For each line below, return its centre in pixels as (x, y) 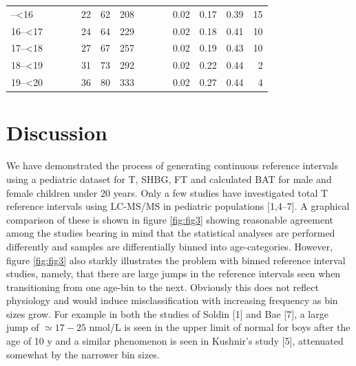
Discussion (57, 132)
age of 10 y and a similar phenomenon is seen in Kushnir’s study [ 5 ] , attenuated (175, 341)
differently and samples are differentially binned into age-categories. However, (170, 246)
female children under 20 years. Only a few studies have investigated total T (167, 192)
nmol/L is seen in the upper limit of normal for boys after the (220, 327)
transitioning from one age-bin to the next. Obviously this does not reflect (163, 287)
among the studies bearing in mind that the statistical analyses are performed (171, 233)
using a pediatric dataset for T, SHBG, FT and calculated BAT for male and (169, 179)
